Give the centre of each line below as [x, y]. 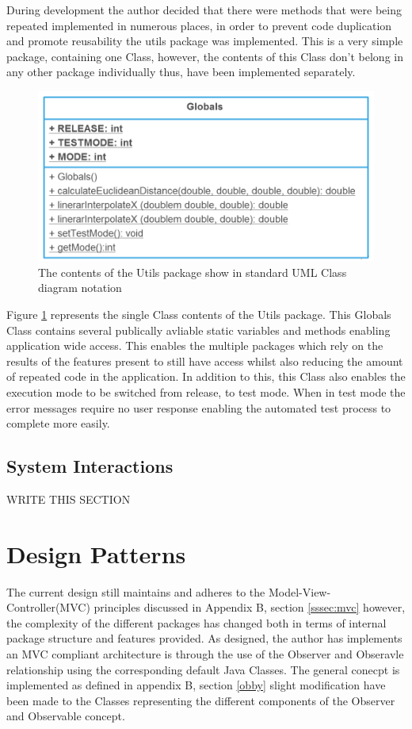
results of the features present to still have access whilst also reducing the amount [205, 361]
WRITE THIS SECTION [69, 499]
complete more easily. [58, 423]
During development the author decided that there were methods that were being [204, 10]
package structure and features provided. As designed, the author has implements [204, 638]
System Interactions [90, 466]
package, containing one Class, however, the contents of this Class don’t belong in [205, 56]
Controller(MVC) [48, 607]
